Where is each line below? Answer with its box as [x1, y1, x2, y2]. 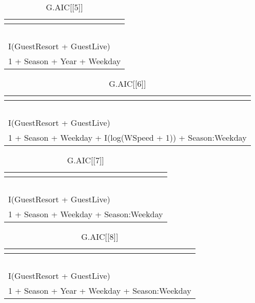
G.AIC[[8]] [81, 231, 119, 242]
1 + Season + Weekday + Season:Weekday [8, 208, 163, 220]
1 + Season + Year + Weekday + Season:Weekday [8, 285, 191, 296]
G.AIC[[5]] [46, 1, 83, 13]
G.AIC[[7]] [67, 154, 104, 166]
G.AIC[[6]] [109, 78, 146, 89]
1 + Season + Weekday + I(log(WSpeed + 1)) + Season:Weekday [8, 131, 247, 143]
